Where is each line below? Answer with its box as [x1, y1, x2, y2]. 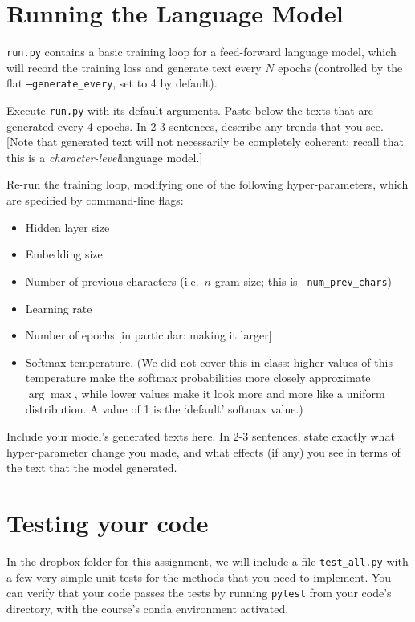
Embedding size [25, 246, 103, 262]
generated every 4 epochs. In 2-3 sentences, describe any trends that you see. [6, 117, 384, 134]
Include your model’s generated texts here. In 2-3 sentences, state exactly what [6, 428, 395, 445]
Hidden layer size [25, 218, 110, 235]
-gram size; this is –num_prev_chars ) [210, 272, 393, 289]
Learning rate [25, 299, 92, 316]
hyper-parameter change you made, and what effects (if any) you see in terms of [6, 443, 401, 460]
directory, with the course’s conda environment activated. [6, 600, 289, 616]
